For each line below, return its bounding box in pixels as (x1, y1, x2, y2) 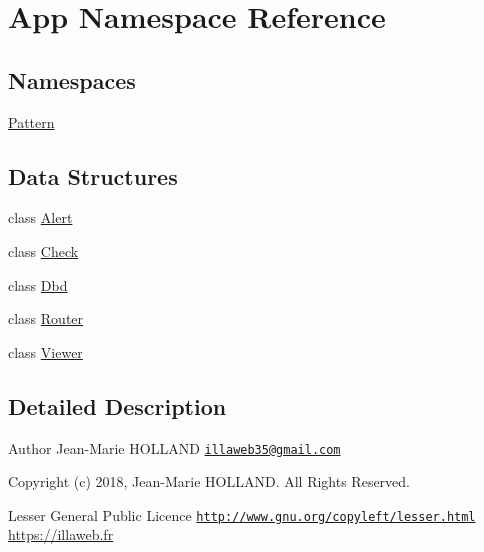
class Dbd (8, 274, 68, 295)
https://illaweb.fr (8, 524, 114, 545)
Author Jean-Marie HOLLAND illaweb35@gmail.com (8, 437, 341, 458)
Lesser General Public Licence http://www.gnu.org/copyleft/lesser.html (8, 504, 476, 525)
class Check (8, 240, 79, 261)
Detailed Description (8, 390, 227, 421)
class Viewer (8, 341, 83, 362)
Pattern (8, 111, 55, 132)
